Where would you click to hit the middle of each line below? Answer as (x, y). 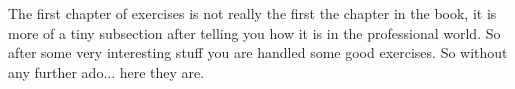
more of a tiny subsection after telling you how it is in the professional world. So (254, 32)
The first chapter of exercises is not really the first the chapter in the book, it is (252, 13)
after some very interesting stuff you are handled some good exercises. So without (258, 52)
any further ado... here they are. (106, 71)
